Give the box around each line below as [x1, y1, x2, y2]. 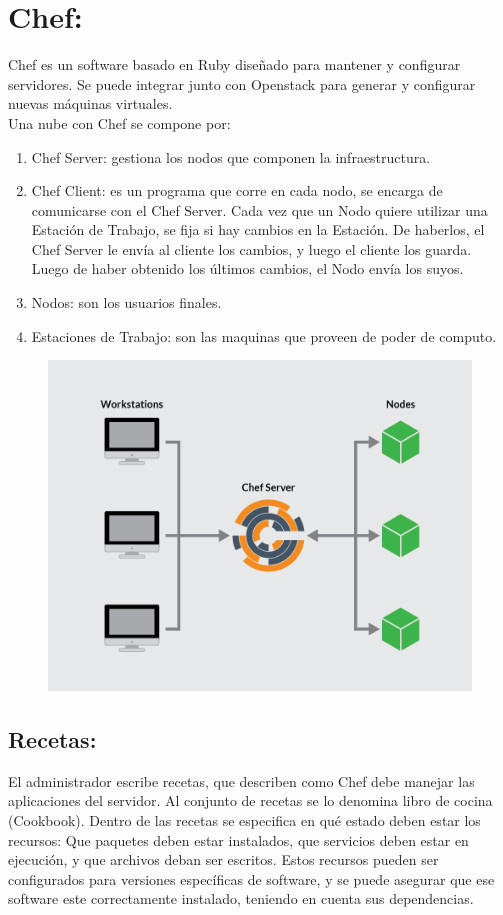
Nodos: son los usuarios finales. [31, 292, 222, 313]
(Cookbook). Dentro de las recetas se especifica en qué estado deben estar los [8, 809, 481, 830]
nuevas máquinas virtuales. [8, 93, 173, 114]
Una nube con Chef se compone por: [8, 112, 231, 133]
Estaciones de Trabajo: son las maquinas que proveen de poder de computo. [31, 325, 497, 346]
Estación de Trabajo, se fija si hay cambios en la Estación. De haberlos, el [31, 219, 485, 240]
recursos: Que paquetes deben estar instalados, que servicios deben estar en [8, 829, 469, 850]
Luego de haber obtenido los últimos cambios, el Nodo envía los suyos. [31, 258, 464, 279]
